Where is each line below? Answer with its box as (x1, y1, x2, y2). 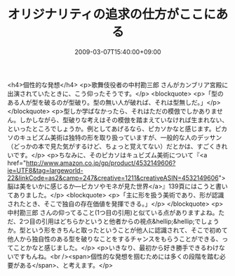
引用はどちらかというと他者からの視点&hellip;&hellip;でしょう (41, 217, 220, 225)
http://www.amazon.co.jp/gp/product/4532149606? (25, 159, 176, 167)
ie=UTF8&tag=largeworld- (7, 166, 83, 174)
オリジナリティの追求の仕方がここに (7, 6, 216, 22)
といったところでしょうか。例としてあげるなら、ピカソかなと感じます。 (7, 124, 215, 133)
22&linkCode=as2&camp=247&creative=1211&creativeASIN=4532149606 (7, 173, 219, 182)
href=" (7, 159, 27, 167)
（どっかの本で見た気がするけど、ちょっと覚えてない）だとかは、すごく (7, 142, 216, 150)
